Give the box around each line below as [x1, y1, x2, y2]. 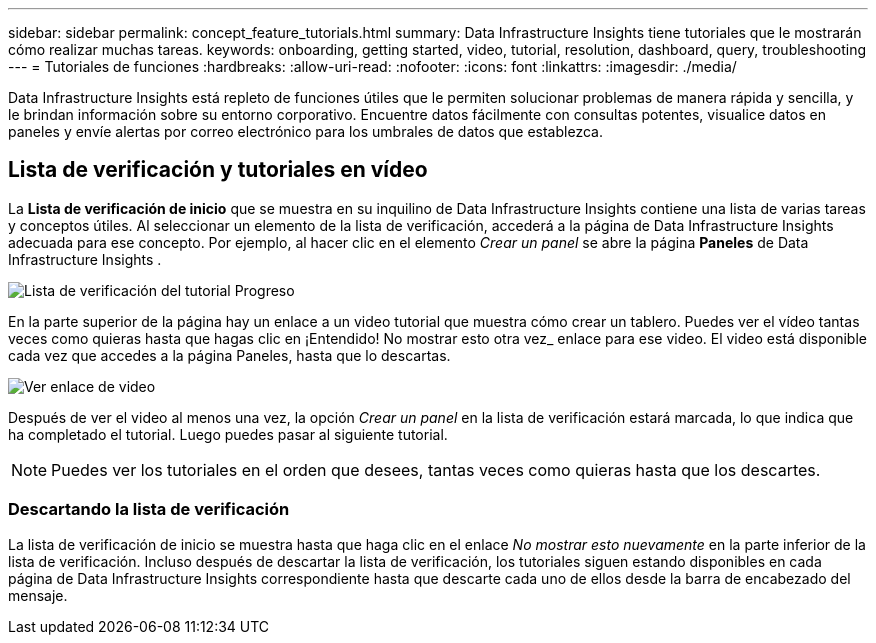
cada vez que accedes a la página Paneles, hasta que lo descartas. [8, 346, 451, 364]
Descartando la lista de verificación [8, 499, 290, 520]
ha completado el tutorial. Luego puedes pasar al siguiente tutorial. [8, 425, 448, 443]
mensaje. [8, 586, 68, 604]
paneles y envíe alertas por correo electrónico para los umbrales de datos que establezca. [8, 123, 603, 140]
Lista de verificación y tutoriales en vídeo [8, 157, 428, 183]
